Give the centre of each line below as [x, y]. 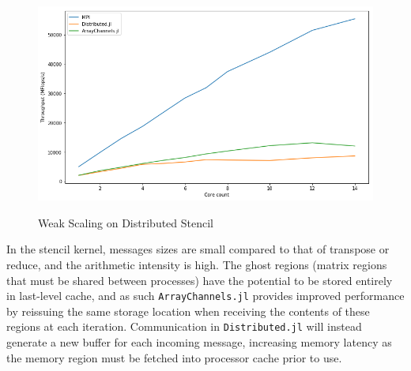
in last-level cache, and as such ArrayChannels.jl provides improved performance [205, 296]
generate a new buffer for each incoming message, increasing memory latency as [199, 342]
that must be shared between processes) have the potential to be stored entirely [200, 280]
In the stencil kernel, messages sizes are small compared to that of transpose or [198, 249]
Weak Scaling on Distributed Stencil [126, 222]
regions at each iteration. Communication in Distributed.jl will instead [184, 326]
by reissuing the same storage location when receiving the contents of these [188, 311]
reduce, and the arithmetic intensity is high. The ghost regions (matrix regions [197, 264]
